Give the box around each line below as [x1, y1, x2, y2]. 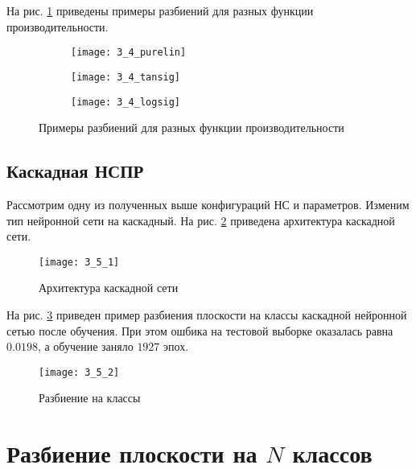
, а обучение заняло [37, 338, 134, 355]
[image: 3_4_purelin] [71, 47, 187, 59]
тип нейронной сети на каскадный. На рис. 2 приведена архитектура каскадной [6, 212, 395, 228]
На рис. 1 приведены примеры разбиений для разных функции [6, 2, 314, 19]
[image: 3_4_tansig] [71, 71, 181, 83]
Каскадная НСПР [6, 158, 144, 183]
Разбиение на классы [39, 389, 141, 406]
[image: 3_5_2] [39, 366, 120, 378]
